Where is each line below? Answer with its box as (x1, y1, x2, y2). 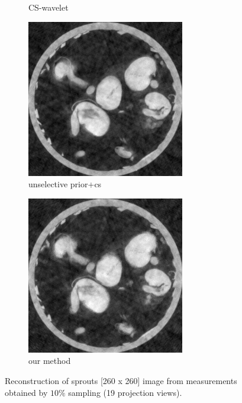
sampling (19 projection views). (68, 386, 182, 398)
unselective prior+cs (28, 178, 102, 190)
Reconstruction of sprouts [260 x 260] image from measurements (5, 374, 237, 386)
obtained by (5, 386, 48, 398)
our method (28, 354, 71, 367)
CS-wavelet (28, 1, 69, 13)
